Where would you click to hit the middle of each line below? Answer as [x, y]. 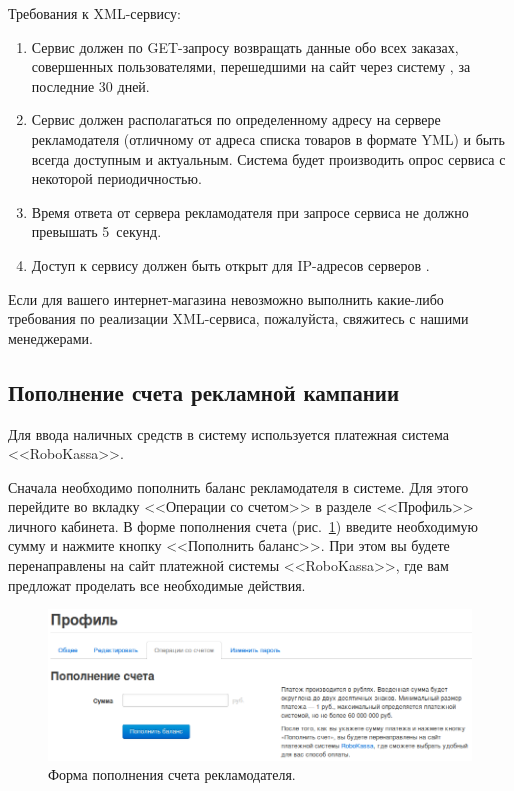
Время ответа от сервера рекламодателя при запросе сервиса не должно [250, 211]
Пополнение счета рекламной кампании [204, 391]
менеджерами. [50, 337]
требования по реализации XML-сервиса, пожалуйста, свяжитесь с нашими [238, 318]
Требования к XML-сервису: [94, 13]
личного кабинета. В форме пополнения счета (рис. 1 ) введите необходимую [243, 525]
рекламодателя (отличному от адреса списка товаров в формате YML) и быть [268, 138]
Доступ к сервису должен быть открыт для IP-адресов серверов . [230, 264]
